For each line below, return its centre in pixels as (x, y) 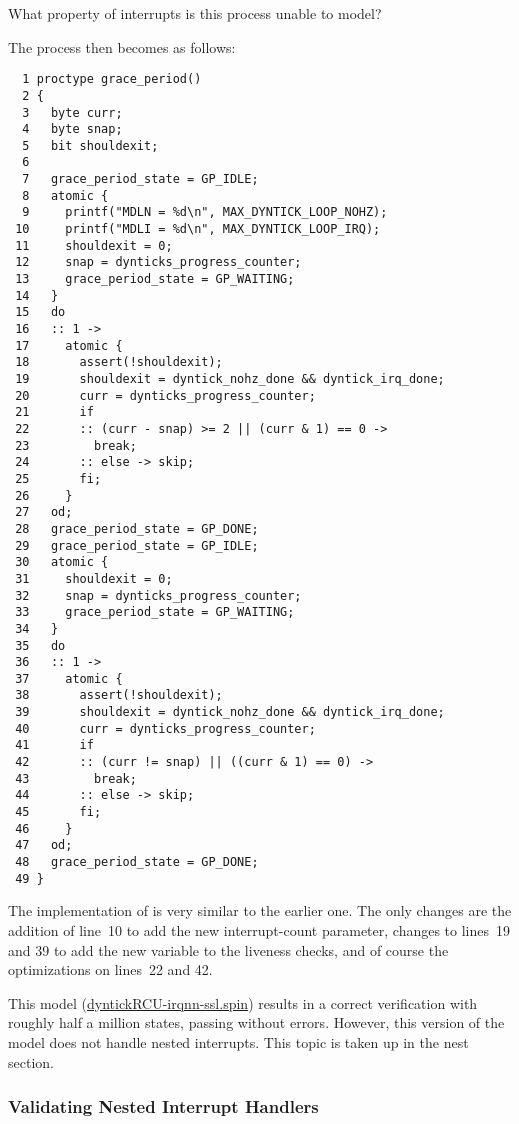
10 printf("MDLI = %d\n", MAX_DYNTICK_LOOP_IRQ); (198, 229)
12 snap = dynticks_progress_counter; (158, 262)
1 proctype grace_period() (112, 79)
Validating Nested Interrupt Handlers (163, 1106)
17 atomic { (69, 345)
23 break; (76, 445)
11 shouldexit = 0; (94, 245)
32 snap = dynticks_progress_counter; (158, 595)
